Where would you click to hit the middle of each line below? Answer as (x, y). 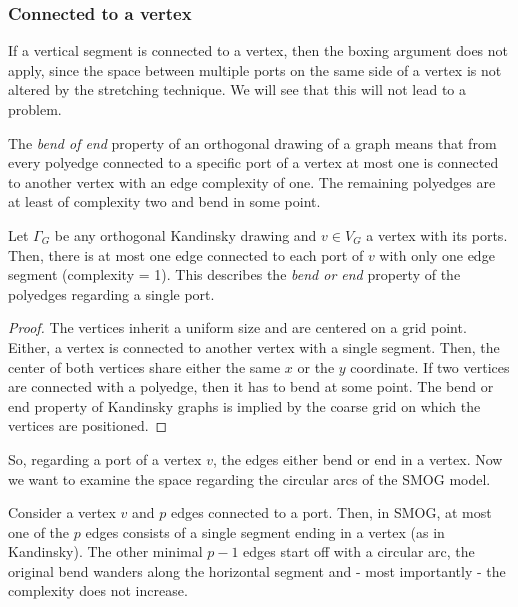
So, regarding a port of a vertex (105, 458)
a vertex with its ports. (437, 234)
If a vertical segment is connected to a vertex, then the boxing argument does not (258, 50)
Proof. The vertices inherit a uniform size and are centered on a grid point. (237, 327)
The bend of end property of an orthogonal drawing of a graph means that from (252, 142)
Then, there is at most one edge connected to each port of (186, 254)
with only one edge (437, 254)
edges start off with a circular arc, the (359, 551)
